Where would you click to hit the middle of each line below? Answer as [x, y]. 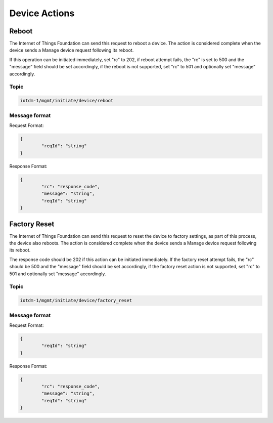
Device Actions [42, 13]
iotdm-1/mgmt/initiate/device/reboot [67, 101]
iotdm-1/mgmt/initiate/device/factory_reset [76, 301]
